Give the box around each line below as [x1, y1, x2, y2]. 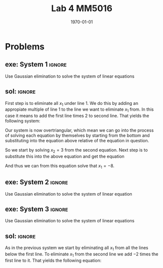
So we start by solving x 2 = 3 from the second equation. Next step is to [5, 147, 148, 154]
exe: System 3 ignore [5, 205, 68, 213]
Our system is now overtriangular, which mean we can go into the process [5, 127, 154, 134]
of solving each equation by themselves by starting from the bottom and [5, 133, 150, 138]
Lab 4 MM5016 [51, 3, 113, 14]
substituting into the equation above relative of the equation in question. [5, 138, 149, 144]
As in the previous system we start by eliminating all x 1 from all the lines [5, 245, 148, 251]
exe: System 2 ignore [5, 178, 68, 186]
